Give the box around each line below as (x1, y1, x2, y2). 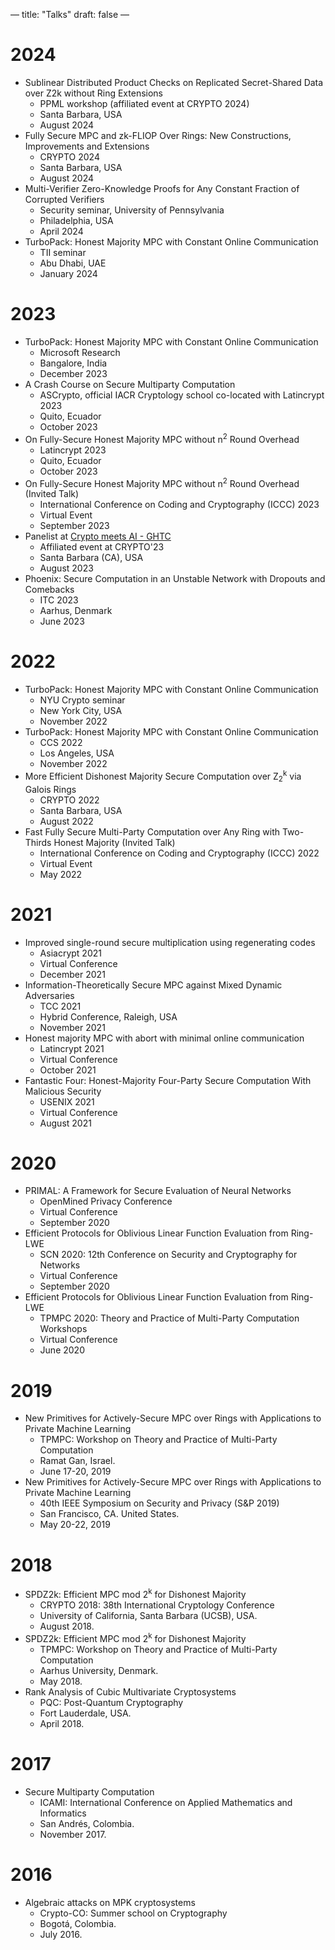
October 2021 (39, 1064, 97, 1076)
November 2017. (39, 1828, 107, 1840)
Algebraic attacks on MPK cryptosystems (24, 1896, 196, 1908)
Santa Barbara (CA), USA (39, 552, 144, 564)
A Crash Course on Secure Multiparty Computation (24, 378, 236, 390)
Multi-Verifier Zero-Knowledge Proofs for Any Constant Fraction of (24, 182, 300, 194)
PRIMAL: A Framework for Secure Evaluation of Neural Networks (24, 1185, 292, 1197)
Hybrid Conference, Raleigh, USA (39, 1010, 178, 1023)
